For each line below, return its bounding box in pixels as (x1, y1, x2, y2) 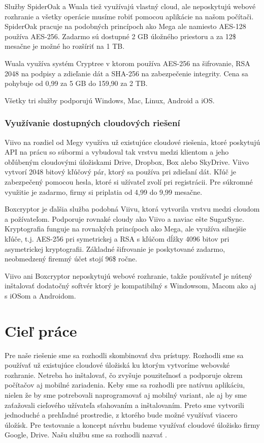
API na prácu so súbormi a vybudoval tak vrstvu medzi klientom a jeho (5, 146, 229, 157)
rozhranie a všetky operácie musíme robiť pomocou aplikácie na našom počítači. (5, 11, 254, 21)
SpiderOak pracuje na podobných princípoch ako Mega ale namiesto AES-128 (5, 21, 246, 32)
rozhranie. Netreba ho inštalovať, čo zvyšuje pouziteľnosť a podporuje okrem (5, 369, 243, 380)
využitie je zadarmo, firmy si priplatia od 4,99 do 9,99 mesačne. (5, 186, 203, 197)
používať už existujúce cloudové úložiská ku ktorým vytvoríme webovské (5, 360, 230, 370)
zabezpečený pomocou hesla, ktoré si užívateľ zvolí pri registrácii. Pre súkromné (5, 176, 253, 187)
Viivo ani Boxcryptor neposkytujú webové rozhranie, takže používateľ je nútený (5, 270, 252, 281)
